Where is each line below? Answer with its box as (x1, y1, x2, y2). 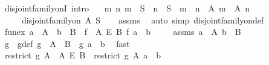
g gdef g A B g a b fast (4, 37, 130, 49)
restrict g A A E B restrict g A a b (4, 49, 161, 61)
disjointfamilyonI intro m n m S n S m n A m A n (4, 2, 250, 14)
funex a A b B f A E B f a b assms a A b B (4, 25, 241, 38)
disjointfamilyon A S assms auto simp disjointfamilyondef (21, 13, 264, 26)
